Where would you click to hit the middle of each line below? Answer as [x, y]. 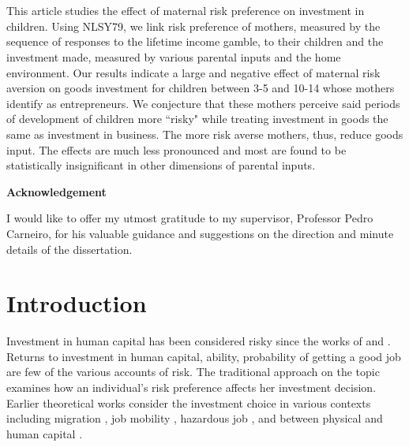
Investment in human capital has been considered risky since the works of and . [199, 341]
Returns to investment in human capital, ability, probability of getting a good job [204, 356]
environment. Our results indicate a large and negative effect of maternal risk [193, 72]
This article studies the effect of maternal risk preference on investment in [186, 11]
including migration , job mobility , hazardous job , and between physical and [195, 418]
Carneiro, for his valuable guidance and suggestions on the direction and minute [200, 233]
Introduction [77, 303]
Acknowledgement [56, 191]
